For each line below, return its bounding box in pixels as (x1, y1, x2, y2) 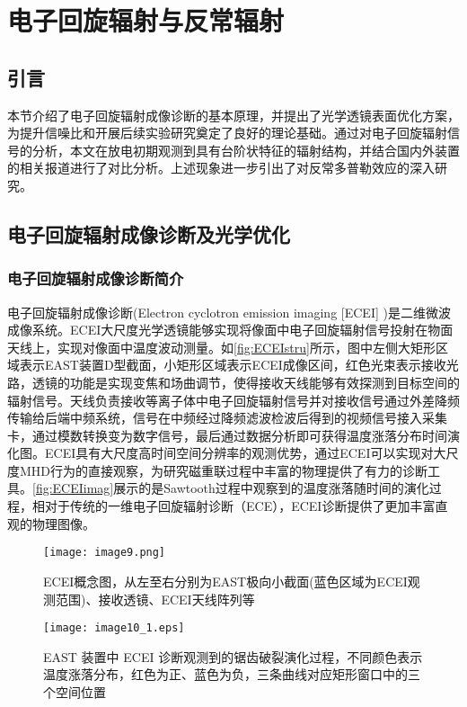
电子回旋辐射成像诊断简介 (7, 267, 184, 290)
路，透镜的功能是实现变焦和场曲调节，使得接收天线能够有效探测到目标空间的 (7, 372, 460, 391)
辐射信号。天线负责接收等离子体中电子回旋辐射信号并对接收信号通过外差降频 (7, 390, 460, 409)
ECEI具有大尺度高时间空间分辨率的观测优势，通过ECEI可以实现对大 (44, 443, 446, 462)
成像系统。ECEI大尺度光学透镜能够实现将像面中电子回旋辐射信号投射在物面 (7, 320, 454, 339)
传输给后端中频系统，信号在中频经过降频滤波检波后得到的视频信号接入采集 (7, 408, 447, 427)
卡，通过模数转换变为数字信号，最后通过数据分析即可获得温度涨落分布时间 (7, 425, 447, 444)
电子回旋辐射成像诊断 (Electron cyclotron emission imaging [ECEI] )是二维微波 (7, 302, 451, 321)
